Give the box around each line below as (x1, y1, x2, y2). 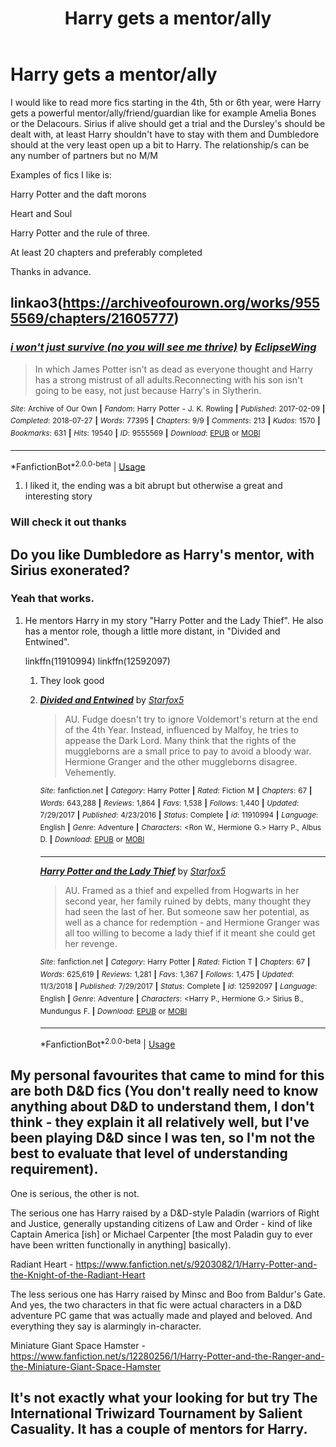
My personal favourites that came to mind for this (10, 1067, 325, 1084)
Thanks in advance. (10, 265, 92, 277)
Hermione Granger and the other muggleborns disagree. (64, 755, 298, 767)
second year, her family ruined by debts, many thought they (64, 895, 312, 907)
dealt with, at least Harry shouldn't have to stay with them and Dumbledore (10, 128, 320, 140)
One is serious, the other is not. (10, 1187, 140, 1199)
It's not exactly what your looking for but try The (10, 1390, 318, 1407)
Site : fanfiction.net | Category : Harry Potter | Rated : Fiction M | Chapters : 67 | (39, 785, 313, 796)
